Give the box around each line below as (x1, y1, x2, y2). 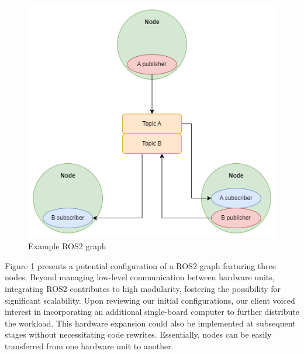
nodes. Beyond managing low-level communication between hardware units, (5, 271, 275, 283)
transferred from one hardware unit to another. (5, 339, 174, 352)
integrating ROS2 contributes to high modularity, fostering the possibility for (5, 282, 281, 294)
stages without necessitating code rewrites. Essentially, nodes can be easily (5, 328, 272, 341)
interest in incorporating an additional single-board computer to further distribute (5, 305, 299, 318)
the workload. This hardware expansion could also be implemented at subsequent (5, 317, 296, 329)
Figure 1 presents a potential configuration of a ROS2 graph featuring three (5, 259, 276, 271)
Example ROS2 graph (28, 240, 106, 252)
